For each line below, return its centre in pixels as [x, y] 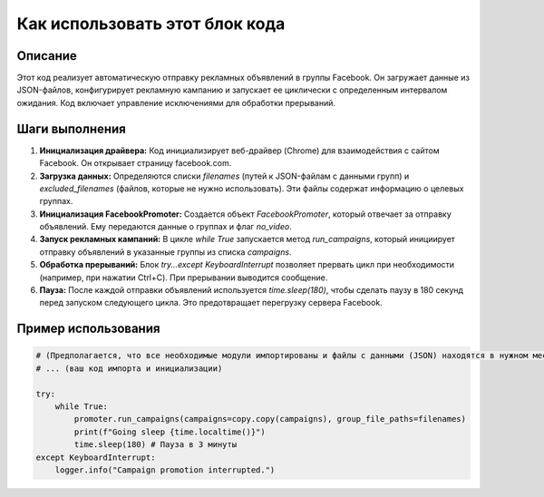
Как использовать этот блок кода [151, 24]
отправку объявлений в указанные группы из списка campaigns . [165, 252]
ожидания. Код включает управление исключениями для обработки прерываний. [176, 102]
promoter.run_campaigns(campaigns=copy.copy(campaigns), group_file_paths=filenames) [270, 419]
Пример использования [88, 329]
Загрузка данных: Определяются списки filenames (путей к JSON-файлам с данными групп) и [224, 176]
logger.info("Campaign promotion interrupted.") [165, 470]
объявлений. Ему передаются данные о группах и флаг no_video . [165, 227]
